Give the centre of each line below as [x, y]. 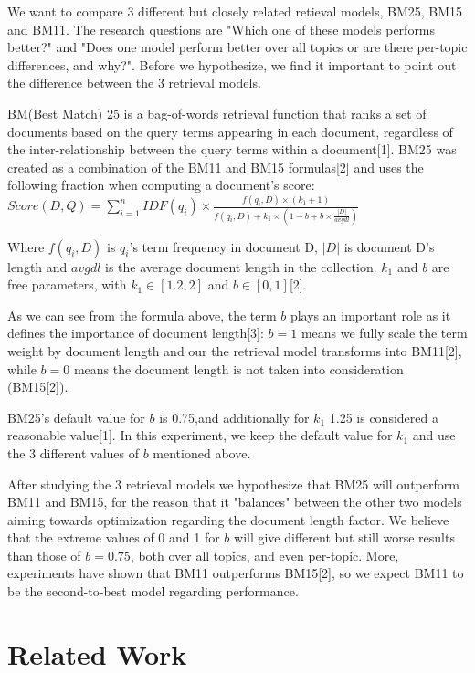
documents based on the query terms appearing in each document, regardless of [230, 131]
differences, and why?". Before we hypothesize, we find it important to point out [232, 64]
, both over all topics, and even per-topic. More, [264, 555]
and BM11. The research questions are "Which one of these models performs [222, 29]
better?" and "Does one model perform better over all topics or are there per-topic [237, 47]
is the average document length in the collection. [241, 266]
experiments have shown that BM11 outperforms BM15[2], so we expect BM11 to [236, 573]
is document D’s [389, 246]
